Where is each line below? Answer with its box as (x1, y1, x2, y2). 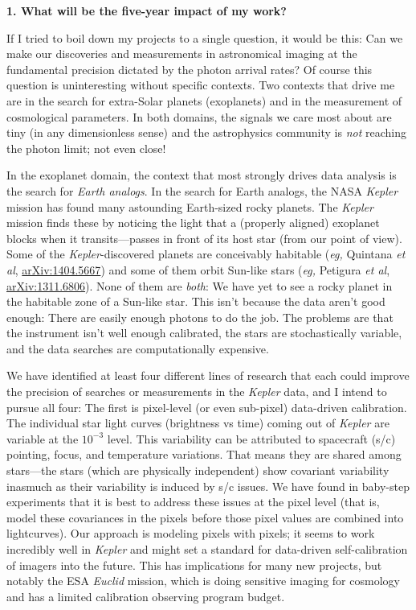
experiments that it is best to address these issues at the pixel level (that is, (6, 493, 380, 510)
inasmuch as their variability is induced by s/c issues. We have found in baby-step (6, 477, 410, 494)
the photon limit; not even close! (6, 139, 166, 156)
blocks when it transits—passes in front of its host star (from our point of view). (6, 229, 402, 246)
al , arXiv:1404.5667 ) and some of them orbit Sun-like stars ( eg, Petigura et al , (6, 261, 390, 278)
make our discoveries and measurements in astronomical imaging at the (6, 45, 357, 62)
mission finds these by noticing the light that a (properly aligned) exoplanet (6, 214, 380, 231)
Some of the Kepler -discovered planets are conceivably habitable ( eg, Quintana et (6, 245, 406, 262)
